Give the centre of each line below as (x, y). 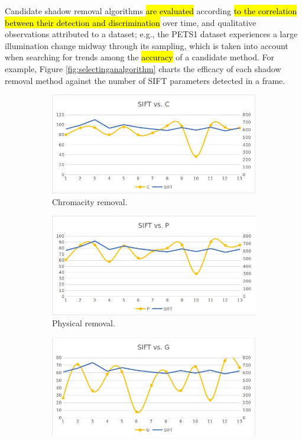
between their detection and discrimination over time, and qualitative (131, 22)
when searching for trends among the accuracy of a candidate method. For (139, 57)
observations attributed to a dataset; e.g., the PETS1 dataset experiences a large (151, 34)
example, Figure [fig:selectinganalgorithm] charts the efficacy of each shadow (143, 68)
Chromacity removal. (90, 201)
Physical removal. (84, 323)
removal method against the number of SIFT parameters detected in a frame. (145, 80)
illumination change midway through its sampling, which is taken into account (147, 45)
